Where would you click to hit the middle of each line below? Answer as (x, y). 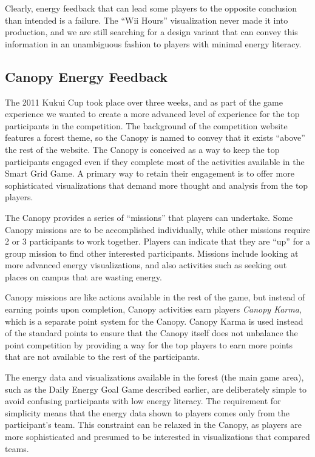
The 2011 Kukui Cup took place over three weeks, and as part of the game (144, 102)
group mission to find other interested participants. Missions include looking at (152, 253)
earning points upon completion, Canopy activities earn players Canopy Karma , (153, 309)
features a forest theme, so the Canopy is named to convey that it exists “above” (155, 137)
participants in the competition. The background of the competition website (146, 125)
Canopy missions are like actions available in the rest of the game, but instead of (155, 297)
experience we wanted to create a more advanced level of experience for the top (152, 114)
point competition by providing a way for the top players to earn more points (149, 344)
